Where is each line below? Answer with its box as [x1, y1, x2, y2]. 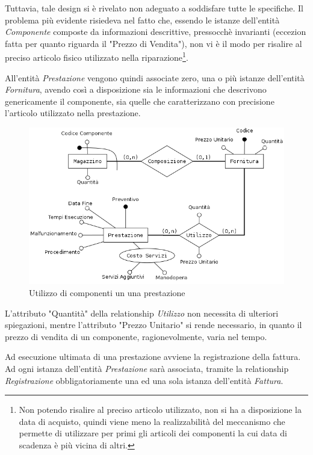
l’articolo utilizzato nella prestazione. [5, 107, 141, 119]
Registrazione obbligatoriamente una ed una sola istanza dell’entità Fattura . [5, 374, 284, 386]
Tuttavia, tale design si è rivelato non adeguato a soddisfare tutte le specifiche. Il [5, 2, 303, 14]
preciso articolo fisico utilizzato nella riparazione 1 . [5, 49, 188, 64]
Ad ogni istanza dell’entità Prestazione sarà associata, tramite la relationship [5, 362, 289, 374]
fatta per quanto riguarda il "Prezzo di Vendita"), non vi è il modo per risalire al [5, 37, 302, 49]
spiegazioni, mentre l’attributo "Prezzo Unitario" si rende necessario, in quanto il [5, 318, 302, 331]
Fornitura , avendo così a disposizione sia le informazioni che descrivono [5, 83, 267, 96]
